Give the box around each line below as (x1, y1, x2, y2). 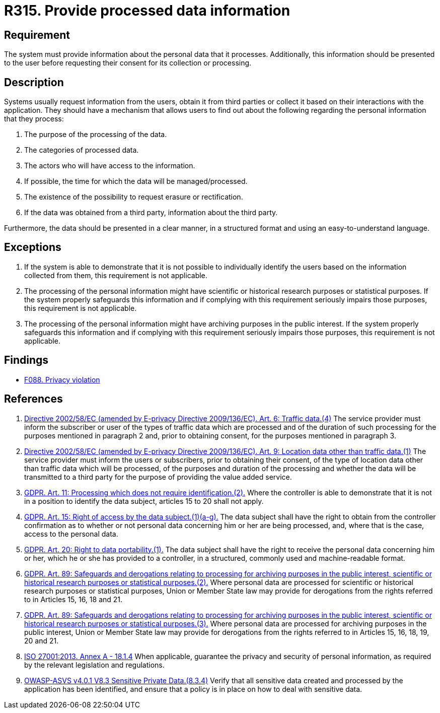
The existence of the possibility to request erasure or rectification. (24, 192, 243, 202)
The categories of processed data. (24, 146, 139, 155)
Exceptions (4, 241, 61, 254)
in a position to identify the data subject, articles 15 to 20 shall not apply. (24, 496, 264, 505)
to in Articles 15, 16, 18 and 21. (24, 595, 123, 604)
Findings (4, 354, 49, 367)
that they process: (4, 114, 64, 123)
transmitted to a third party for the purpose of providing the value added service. (24, 472, 292, 481)
